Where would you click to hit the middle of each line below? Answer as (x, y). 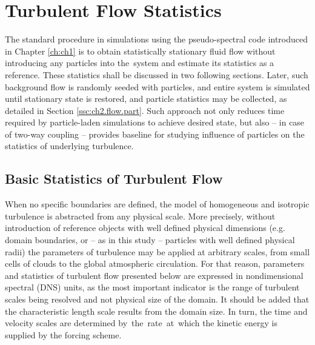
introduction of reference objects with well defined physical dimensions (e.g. (145, 228)
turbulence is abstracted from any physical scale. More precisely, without (140, 216)
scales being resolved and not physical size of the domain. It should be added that (157, 299)
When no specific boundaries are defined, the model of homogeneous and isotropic (157, 204)
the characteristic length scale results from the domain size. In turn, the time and (156, 311)
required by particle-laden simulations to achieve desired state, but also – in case (155, 122)
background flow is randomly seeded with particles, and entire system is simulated (157, 86)
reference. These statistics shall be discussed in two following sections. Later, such (157, 74)
